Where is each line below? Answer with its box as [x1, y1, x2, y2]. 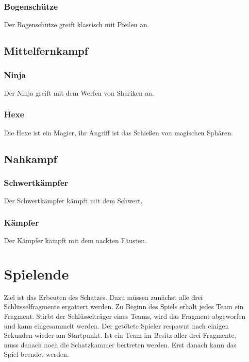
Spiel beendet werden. [4, 349, 69, 359]
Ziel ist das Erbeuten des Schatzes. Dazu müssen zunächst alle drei [4, 292, 203, 302]
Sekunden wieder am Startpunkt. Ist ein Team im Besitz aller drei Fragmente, [4, 330, 236, 340]
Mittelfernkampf [4, 43, 88, 58]
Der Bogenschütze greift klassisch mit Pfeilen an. [4, 19, 149, 30]
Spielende [4, 263, 69, 283]
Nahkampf [4, 151, 57, 166]
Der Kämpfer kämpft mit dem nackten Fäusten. [4, 235, 147, 246]
